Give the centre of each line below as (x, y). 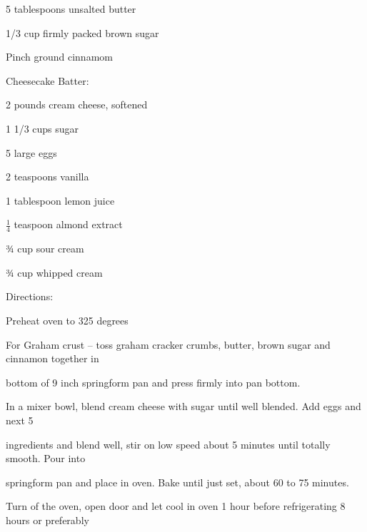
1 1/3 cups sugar (42, 128)
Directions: (30, 296)
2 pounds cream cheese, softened (77, 104)
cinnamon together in (52, 358)
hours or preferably (47, 520)
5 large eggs (31, 152)
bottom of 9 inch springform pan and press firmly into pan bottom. (153, 382)
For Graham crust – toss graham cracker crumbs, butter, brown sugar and (168, 344)
